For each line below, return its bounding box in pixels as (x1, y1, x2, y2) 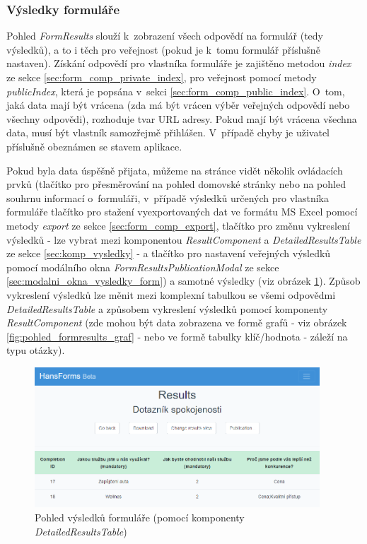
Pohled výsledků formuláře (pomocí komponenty (35, 509, 245, 524)
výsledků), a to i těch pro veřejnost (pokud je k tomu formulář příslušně (6, 42, 320, 57)
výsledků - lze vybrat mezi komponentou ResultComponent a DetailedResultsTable (6, 232, 361, 247)
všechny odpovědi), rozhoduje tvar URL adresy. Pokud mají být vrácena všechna (6, 111, 357, 126)
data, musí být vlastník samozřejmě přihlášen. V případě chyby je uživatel (6, 125, 330, 140)
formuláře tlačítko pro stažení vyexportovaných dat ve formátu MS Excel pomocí (6, 204, 358, 219)
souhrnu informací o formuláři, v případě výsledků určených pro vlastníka (6, 190, 329, 205)
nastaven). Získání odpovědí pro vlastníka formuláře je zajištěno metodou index (6, 56, 351, 71)
